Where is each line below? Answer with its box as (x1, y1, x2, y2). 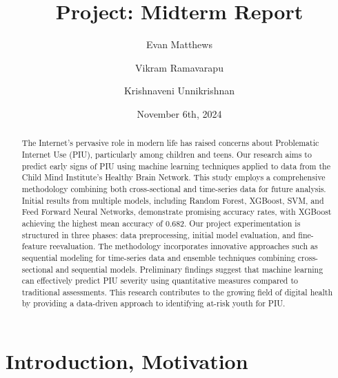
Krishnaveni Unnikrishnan (123, 83, 235, 98)
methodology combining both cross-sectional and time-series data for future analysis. (21, 182, 326, 194)
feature (21, 240, 47, 252)
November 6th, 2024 (137, 106, 222, 120)
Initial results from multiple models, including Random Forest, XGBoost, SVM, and (21, 194, 324, 206)
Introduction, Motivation (6, 347, 248, 375)
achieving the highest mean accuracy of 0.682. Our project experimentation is (21, 217, 301, 229)
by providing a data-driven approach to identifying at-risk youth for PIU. (21, 297, 286, 309)
